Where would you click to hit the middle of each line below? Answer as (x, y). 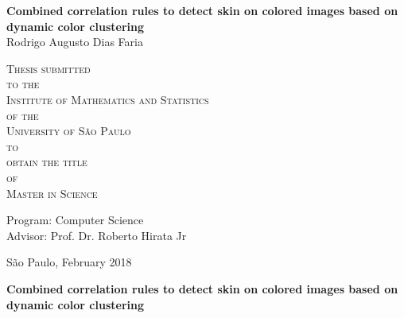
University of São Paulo (69, 131)
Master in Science (52, 193)
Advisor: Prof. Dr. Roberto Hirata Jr (97, 235)
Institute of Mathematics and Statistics (108, 99)
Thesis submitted (49, 68)
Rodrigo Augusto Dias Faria (75, 42)
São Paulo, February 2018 (69, 262)
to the (23, 84)
